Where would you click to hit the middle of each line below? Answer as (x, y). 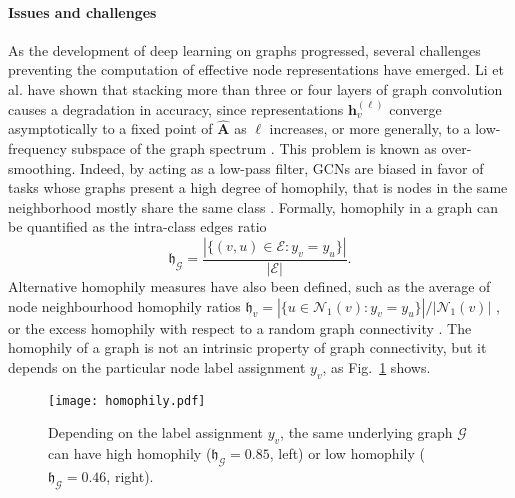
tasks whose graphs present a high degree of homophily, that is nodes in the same (258, 187)
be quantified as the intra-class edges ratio (137, 226)
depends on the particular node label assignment (157, 366)
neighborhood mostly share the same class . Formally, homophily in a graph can (253, 206)
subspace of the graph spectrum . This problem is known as (254, 147)
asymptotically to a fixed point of (110, 128)
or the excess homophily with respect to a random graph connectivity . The (240, 327)
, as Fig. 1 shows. (376, 366)
